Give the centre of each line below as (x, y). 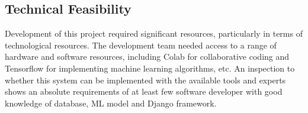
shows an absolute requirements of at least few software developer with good (144, 91)
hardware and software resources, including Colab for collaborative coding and (147, 56)
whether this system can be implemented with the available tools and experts (145, 80)
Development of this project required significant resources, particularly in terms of (154, 33)
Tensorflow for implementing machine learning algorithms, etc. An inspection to (150, 68)
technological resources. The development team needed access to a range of (141, 45)
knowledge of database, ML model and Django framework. (111, 103)
